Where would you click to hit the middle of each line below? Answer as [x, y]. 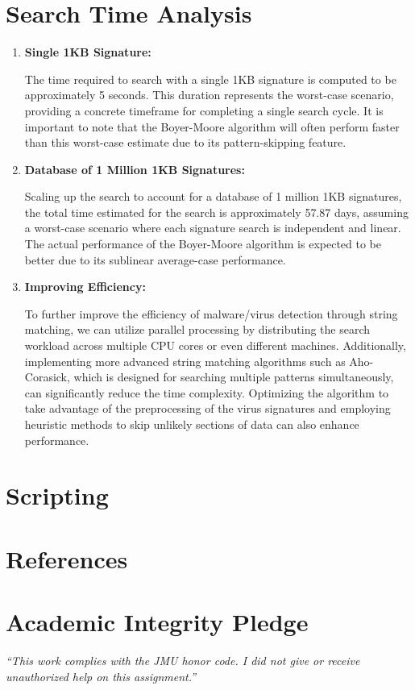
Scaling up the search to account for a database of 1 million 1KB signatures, [213, 196]
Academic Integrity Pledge [157, 622]
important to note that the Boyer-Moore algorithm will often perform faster [212, 126]
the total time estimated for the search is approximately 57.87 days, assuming [216, 212]
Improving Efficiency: [85, 287]
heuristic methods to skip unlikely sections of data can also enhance [192, 424]
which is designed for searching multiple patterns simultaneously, [234, 377]
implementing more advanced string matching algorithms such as [185, 361]
